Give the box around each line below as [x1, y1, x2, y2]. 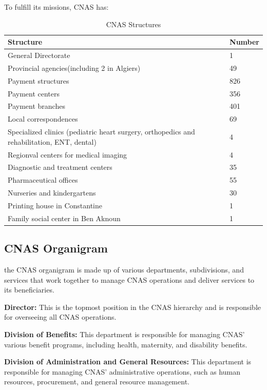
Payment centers [8, 88, 60, 99]
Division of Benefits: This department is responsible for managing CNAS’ [4, 329, 245, 340]
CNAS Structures [106, 18, 161, 29]
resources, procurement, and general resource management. [4, 376, 189, 387]
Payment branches [8, 101, 65, 111]
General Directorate [8, 50, 70, 61]
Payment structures [8, 75, 69, 86]
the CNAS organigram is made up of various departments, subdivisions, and [4, 264, 244, 275]
